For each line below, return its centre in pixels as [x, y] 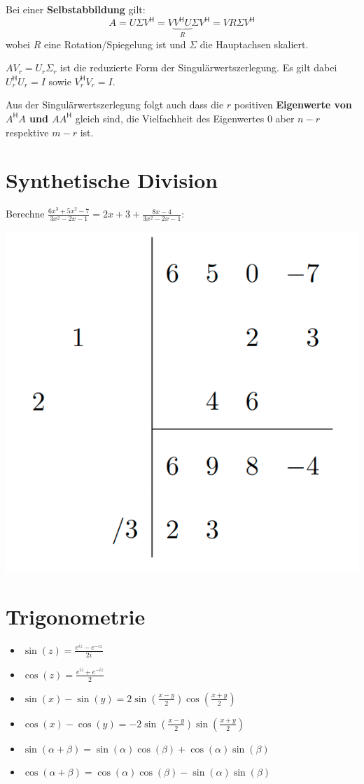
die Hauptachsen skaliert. [254, 44]
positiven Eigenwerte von [293, 105]
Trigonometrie [76, 616]
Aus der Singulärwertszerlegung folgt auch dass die [115, 105]
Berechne [25, 214]
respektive [27, 132]
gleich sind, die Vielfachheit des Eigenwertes [170, 118]
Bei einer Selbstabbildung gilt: [76, 9]
